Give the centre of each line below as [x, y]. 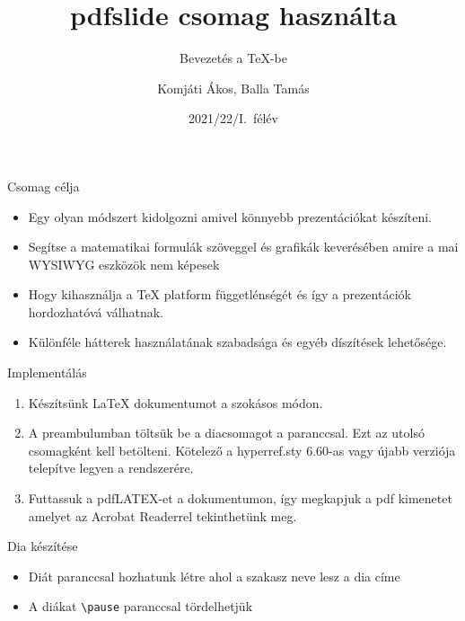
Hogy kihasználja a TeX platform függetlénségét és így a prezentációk [219, 294]
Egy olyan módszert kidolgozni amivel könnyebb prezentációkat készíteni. [230, 216]
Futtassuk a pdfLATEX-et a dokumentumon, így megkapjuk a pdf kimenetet [240, 498]
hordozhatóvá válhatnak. [96, 311]
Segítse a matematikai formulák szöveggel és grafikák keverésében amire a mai [243, 247]
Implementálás [47, 373]
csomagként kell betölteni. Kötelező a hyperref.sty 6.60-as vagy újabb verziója [242, 450]
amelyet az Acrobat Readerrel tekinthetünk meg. [162, 515]
